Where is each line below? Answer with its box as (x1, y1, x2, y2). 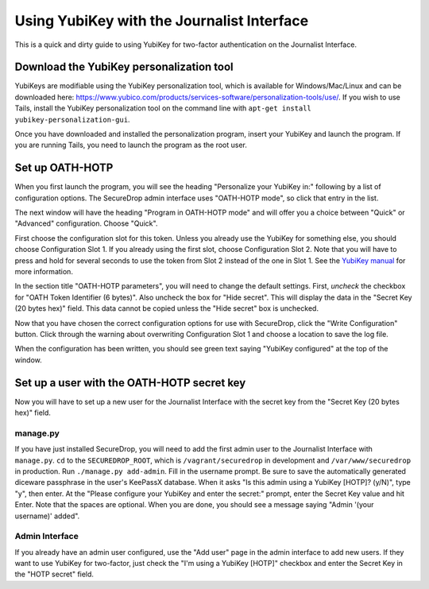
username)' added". (14, 511, 80, 521)
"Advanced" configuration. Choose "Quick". (14, 219, 158, 228)
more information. (14, 267, 73, 277)
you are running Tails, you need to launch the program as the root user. (14, 140, 248, 150)
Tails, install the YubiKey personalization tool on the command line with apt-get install (14, 103, 311, 113)
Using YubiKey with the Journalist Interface (14, 12, 309, 29)
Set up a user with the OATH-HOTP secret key (14, 376, 246, 389)
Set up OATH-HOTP (14, 161, 114, 175)
